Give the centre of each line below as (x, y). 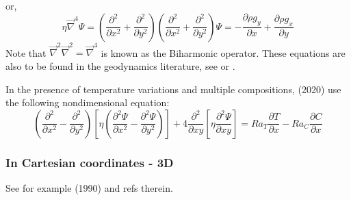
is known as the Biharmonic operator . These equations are (223, 52)
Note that (26, 52)
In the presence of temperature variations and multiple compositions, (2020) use (173, 89)
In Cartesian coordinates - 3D (90, 162)
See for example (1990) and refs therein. (89, 187)
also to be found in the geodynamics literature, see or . (120, 65)
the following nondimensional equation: (88, 102)
